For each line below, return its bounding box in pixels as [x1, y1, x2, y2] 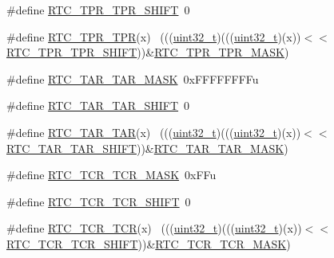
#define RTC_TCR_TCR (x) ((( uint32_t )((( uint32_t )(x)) [6, 220, 302, 236]
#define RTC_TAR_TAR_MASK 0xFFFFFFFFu [6, 70, 259, 87]
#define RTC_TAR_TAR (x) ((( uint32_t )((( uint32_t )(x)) [6, 123, 301, 140]
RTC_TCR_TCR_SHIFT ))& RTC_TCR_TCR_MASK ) [6, 235, 291, 252]
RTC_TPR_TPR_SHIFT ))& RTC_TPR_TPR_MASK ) [6, 44, 289, 61]
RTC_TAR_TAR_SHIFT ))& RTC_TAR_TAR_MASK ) [6, 139, 288, 156]
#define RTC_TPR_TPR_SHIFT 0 [6, 2, 190, 18]
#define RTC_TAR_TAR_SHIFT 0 [6, 97, 190, 114]
